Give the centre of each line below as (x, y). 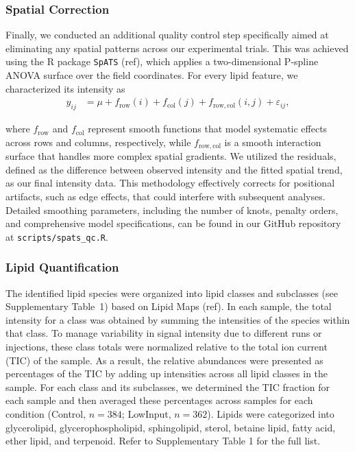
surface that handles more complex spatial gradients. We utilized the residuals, (171, 156)
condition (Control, (46, 413)
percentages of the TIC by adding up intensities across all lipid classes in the (167, 373)
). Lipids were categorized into (271, 413)
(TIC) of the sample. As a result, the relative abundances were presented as (164, 360)
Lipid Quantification (62, 267)
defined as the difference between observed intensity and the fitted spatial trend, (174, 169)
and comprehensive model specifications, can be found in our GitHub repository (173, 223)
